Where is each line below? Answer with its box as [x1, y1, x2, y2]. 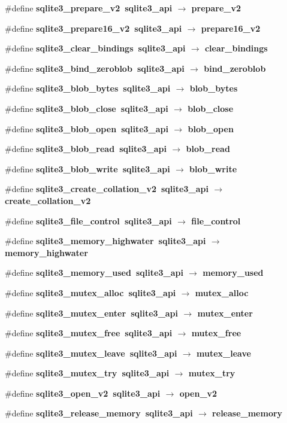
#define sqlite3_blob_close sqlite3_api [5, 102, 168, 114]
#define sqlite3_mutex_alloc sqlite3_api [5, 286, 176, 299]
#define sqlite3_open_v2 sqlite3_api [5, 387, 161, 399]
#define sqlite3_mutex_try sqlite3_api [5, 367, 170, 379]
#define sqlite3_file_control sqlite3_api [5, 214, 172, 227]
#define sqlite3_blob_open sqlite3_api [5, 122, 169, 135]
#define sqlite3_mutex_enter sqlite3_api [5, 306, 179, 319]
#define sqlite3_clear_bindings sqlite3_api [5, 42, 186, 54]
